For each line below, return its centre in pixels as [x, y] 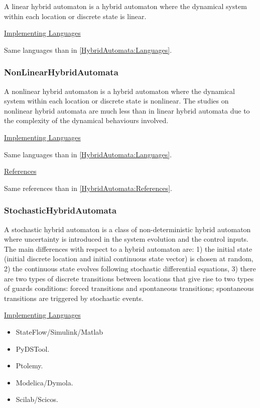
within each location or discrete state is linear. [75, 16]
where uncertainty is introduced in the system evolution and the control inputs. [126, 239]
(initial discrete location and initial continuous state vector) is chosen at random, [129, 259]
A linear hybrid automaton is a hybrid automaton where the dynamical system [125, 6]
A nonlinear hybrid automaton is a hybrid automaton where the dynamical [119, 91]
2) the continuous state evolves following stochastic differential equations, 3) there [130, 268]
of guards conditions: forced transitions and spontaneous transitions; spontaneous [129, 288]
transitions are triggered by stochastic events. [74, 298]
